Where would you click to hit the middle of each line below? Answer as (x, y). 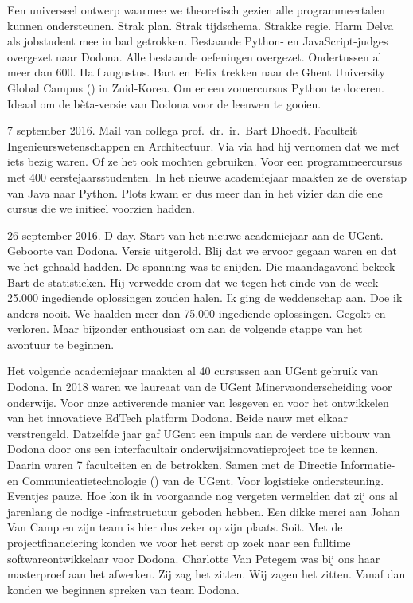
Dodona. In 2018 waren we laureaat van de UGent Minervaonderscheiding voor (200, 387)
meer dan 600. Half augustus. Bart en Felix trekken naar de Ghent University (196, 72)
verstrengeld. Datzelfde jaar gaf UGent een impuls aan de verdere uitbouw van (199, 433)
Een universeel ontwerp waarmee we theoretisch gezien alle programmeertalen (196, 10)
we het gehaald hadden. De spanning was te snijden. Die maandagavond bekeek (201, 266)
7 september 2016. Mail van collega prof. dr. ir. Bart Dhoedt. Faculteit (182, 130)
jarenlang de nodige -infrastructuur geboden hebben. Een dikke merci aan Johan (204, 511)
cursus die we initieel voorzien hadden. (101, 208)
